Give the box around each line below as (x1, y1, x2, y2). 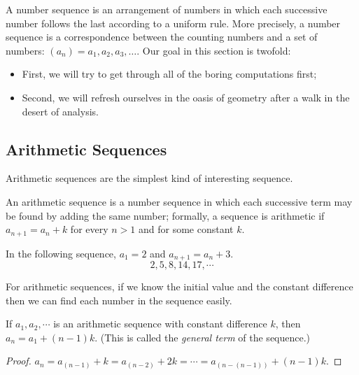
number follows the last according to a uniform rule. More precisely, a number (6, 15, 341, 30)
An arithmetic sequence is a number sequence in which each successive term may (6, 194, 353, 208)
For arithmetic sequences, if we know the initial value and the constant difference (6, 279, 353, 294)
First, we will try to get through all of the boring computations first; (22, 66, 317, 81)
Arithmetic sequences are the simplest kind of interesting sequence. (6, 171, 293, 185)
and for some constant (139, 222, 234, 236)
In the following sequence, (6, 246, 116, 260)
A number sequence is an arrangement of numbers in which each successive (6, 2, 328, 16)
